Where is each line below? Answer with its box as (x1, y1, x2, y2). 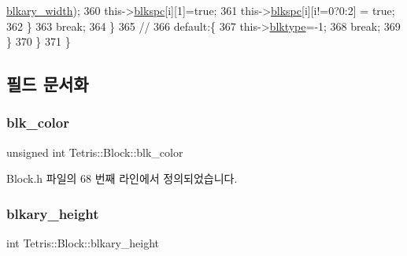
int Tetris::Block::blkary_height (6, 235, 160, 251)
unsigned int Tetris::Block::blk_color (6, 143, 183, 160)
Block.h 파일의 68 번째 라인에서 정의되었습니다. (6, 170, 238, 187)
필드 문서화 (6, 72, 89, 96)
